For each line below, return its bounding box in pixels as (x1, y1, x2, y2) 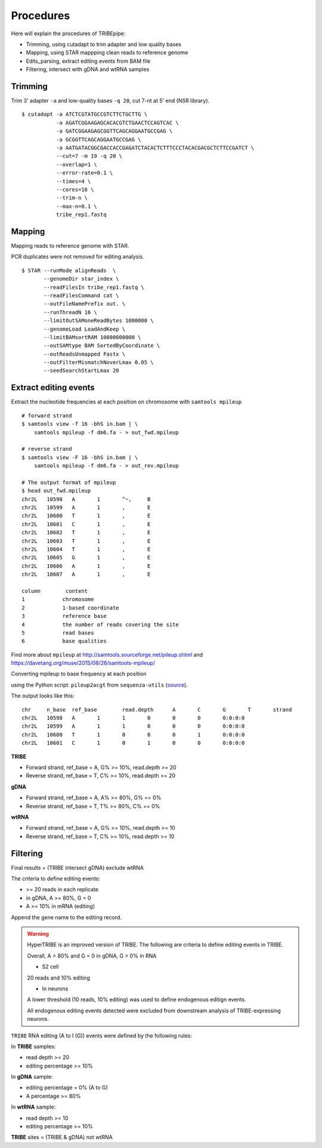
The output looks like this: (11, 693, 75, 700)
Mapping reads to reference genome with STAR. (11, 242, 129, 249)
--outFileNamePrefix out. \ (44, 300, 126, 307)
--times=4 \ (55, 178, 91, 184)
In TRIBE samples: (11, 1042, 56, 1050)
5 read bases (21, 629, 94, 636)
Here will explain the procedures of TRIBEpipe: (11, 30, 126, 37)
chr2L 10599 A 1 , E (21, 504, 151, 511)
